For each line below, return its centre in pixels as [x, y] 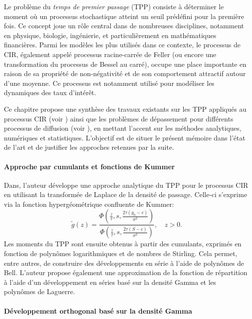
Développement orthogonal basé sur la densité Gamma [98, 310]
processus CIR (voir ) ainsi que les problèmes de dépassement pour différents [119, 118]
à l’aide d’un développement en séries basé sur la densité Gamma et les [110, 282]
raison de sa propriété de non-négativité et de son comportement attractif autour [125, 73]
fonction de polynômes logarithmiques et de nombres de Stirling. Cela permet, [121, 253]
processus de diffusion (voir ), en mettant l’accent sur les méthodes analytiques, [123, 128]
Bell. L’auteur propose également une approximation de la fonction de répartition [126, 272]
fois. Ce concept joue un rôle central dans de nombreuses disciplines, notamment [124, 26]
